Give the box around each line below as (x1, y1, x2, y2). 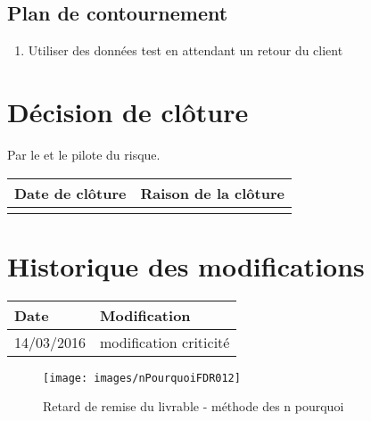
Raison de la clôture (140, 182, 284, 203)
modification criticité (100, 331, 230, 352)
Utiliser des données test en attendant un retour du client (28, 41, 343, 60)
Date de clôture (14, 182, 127, 203)
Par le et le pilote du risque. (7, 144, 161, 163)
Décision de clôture (7, 93, 249, 129)
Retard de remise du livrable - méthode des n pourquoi (43, 397, 344, 416)
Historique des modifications (7, 247, 365, 284)
